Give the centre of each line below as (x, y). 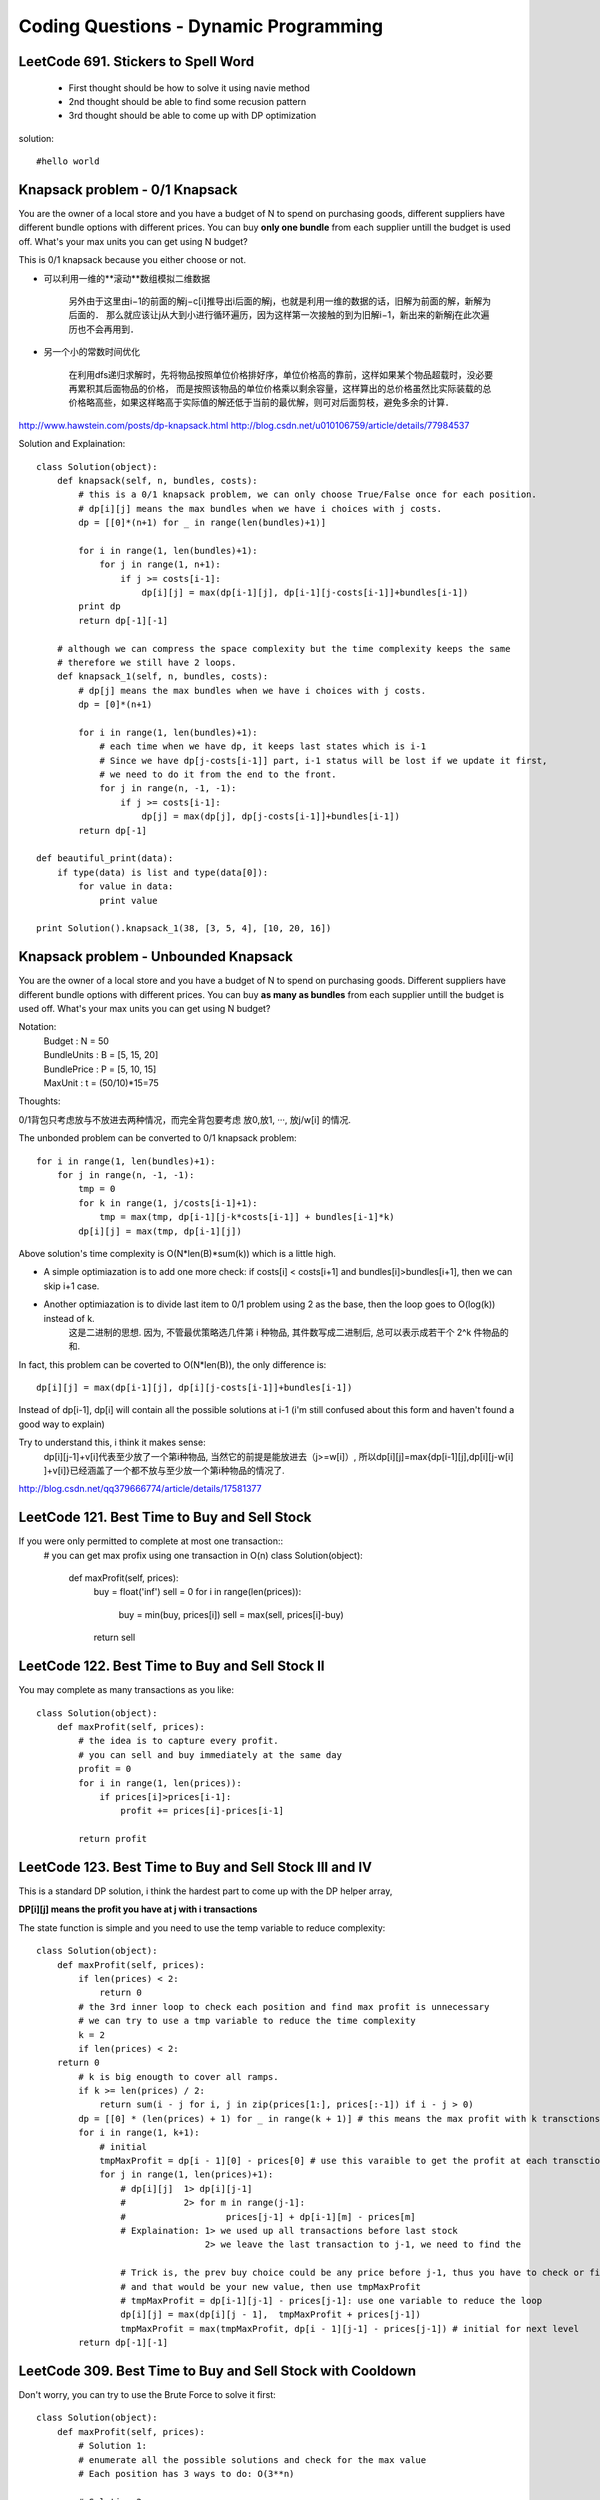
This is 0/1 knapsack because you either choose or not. (132, 260)
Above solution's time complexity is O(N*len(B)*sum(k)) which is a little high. (177, 1253)
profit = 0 (105, 1769)
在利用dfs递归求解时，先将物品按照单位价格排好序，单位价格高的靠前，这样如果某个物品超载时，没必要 (281, 374)
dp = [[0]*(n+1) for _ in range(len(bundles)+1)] (202, 523)
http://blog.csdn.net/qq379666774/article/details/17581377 (140, 1489)
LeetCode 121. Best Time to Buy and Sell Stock (165, 1517)
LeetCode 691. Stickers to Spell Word (136, 61)
